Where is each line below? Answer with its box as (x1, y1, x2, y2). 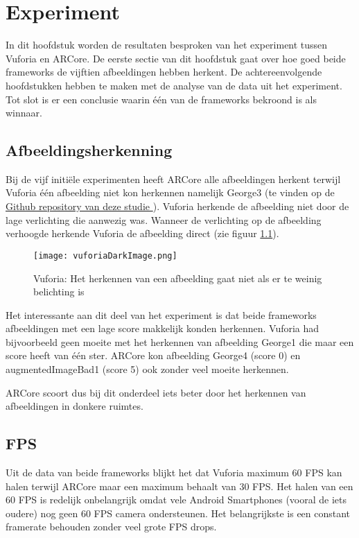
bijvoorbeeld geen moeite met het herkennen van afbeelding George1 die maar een (6, 334, 354, 349)
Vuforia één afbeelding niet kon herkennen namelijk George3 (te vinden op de (6, 185, 335, 200)
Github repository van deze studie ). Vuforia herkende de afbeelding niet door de (6, 199, 349, 214)
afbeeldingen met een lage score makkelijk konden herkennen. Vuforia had (6, 321, 319, 336)
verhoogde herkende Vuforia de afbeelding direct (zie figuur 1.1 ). (6, 226, 279, 241)
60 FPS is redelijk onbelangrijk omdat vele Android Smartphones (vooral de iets (6, 492, 347, 507)
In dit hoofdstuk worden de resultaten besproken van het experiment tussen (6, 37, 328, 52)
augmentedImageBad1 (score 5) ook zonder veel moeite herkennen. (6, 362, 289, 376)
